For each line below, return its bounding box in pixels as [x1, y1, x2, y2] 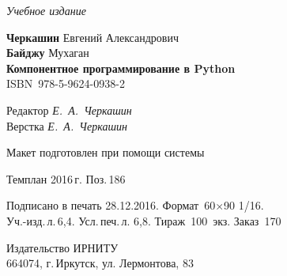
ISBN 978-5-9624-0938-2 [6, 75, 125, 92]
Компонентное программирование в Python [6, 59, 236, 76]
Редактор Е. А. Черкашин [6, 101, 132, 118]
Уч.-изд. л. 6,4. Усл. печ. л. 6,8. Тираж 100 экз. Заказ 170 [6, 212, 281, 229]
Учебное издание [6, 2, 86, 18]
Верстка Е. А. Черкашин [6, 117, 127, 134]
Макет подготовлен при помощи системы [6, 144, 205, 161]
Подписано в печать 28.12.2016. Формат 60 [6, 197, 216, 214]
